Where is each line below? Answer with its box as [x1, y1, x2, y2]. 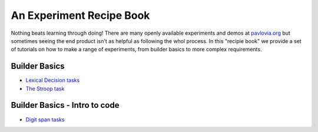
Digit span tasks [25, 115, 65, 123]
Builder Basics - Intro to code [11, 100, 120, 110]
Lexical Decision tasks [25, 77, 80, 84]
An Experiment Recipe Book [11, 9, 150, 22]
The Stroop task [25, 85, 65, 92]
